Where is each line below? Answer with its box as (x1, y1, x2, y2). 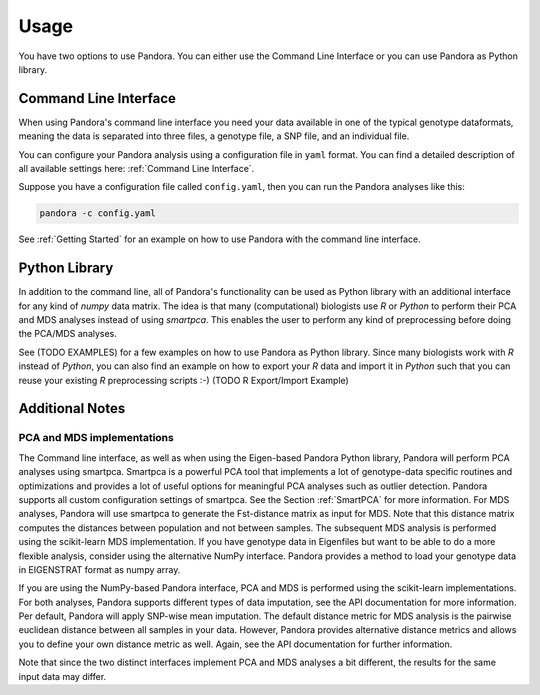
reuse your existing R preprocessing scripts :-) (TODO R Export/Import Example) (18, 374, 349, 386)
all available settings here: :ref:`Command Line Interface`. (18, 163, 255, 175)
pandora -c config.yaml (39, 208, 157, 219)
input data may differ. (18, 670, 107, 682)
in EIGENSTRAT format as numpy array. (18, 563, 181, 575)
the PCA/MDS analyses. (18, 328, 117, 340)
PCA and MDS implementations (18, 431, 174, 445)
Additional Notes (18, 400, 126, 417)
